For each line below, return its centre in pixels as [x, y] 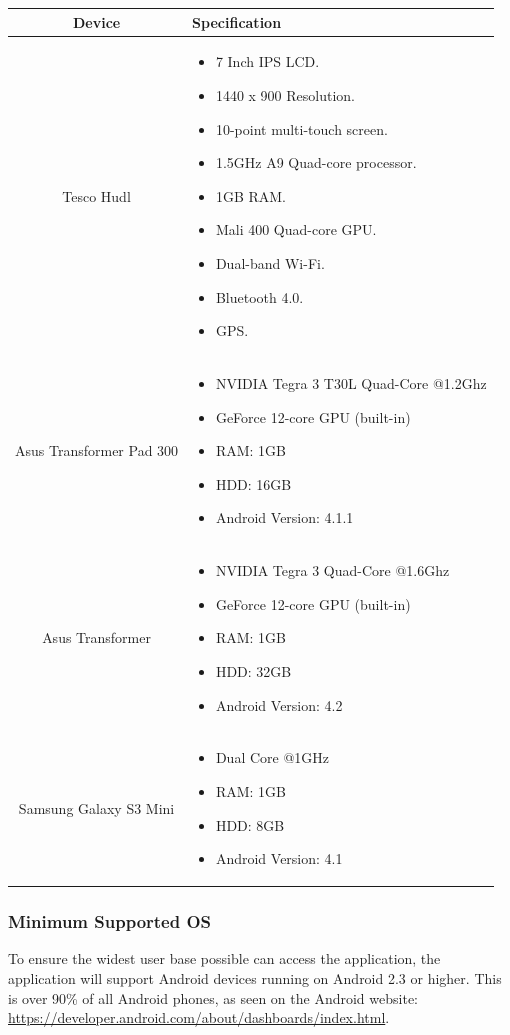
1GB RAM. [251, 195]
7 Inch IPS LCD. [267, 61]
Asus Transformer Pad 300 [97, 450]
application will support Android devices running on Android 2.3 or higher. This [255, 978]
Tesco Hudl [96, 195]
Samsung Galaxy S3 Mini [96, 807]
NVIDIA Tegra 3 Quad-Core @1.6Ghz [332, 570]
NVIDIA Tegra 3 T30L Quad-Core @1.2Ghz [351, 382]
